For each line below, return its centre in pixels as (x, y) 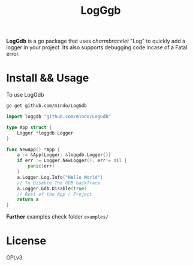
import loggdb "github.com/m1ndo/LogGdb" (59, 116)
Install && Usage (48, 78)
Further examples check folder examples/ (58, 217)
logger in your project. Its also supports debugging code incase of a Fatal (97, 47)
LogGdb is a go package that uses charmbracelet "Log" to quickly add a (96, 41)
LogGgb (101, 11)
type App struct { (29, 127)
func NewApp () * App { (33, 150)
